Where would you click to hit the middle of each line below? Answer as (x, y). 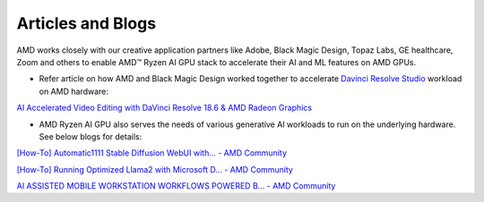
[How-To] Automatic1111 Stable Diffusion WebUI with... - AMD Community (151, 153)
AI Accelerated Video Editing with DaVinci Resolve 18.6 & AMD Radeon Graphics (164, 108)
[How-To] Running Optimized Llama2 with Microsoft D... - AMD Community (155, 169)
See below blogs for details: (91, 136)
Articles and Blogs (86, 23)
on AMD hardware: (74, 91)
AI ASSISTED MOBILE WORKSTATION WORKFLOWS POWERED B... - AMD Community (176, 186)
